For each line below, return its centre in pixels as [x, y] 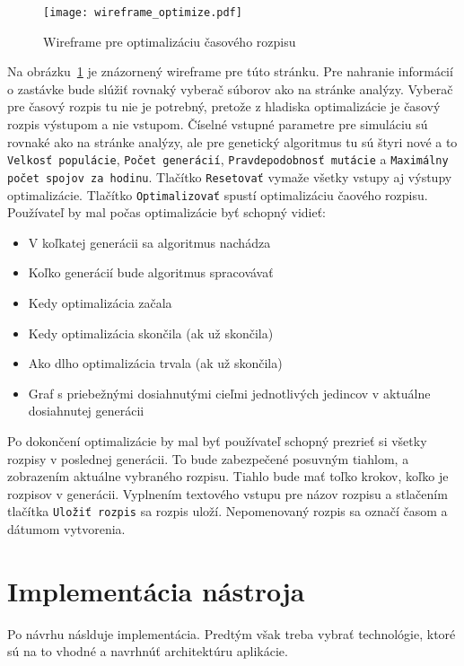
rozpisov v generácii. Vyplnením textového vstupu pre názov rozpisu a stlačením [228, 493]
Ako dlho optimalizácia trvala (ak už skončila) [155, 363]
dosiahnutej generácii [86, 411]
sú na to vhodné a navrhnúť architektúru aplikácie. [148, 651]
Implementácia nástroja [156, 590]
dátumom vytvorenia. [66, 528]
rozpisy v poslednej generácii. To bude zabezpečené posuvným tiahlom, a [208, 458]
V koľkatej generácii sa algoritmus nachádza [149, 242]
